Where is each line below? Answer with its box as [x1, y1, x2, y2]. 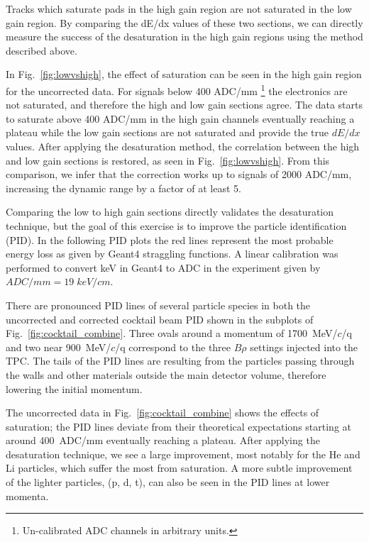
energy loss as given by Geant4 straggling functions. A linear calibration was [6, 246, 338, 261]
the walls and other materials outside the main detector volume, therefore [6, 367, 326, 382]
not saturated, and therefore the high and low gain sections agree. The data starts [6, 97, 363, 112]
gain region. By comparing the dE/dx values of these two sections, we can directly [6, 15, 363, 30]
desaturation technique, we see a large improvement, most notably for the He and [6, 446, 360, 461]
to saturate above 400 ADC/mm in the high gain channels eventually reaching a [6, 111, 355, 126]
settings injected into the [250, 339, 358, 354]
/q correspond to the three [115, 339, 231, 354]
